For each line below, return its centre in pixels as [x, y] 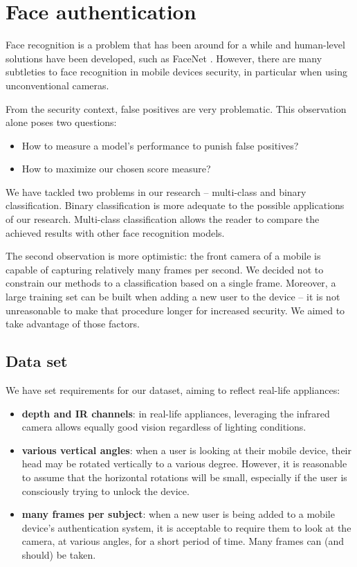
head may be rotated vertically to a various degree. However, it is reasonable [184, 463]
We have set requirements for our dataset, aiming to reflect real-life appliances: [173, 390]
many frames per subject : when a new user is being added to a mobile [178, 514]
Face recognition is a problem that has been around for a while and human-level [175, 45]
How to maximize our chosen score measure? [116, 169]
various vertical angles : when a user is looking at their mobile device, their [186, 450]
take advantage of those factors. [73, 324]
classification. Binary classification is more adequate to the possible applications [175, 205]
